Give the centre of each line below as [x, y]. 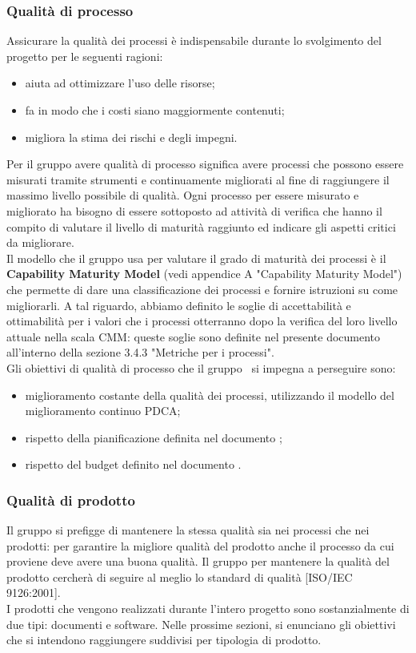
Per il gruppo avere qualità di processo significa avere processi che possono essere [205, 164]
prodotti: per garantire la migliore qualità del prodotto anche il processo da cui [200, 545]
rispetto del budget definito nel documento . [133, 464]
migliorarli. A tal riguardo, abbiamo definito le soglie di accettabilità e [179, 305]
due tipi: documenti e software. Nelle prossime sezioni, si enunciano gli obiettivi [201, 624]
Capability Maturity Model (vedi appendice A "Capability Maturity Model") [204, 274]
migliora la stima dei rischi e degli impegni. [131, 137]
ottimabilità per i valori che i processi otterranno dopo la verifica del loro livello [202, 321]
